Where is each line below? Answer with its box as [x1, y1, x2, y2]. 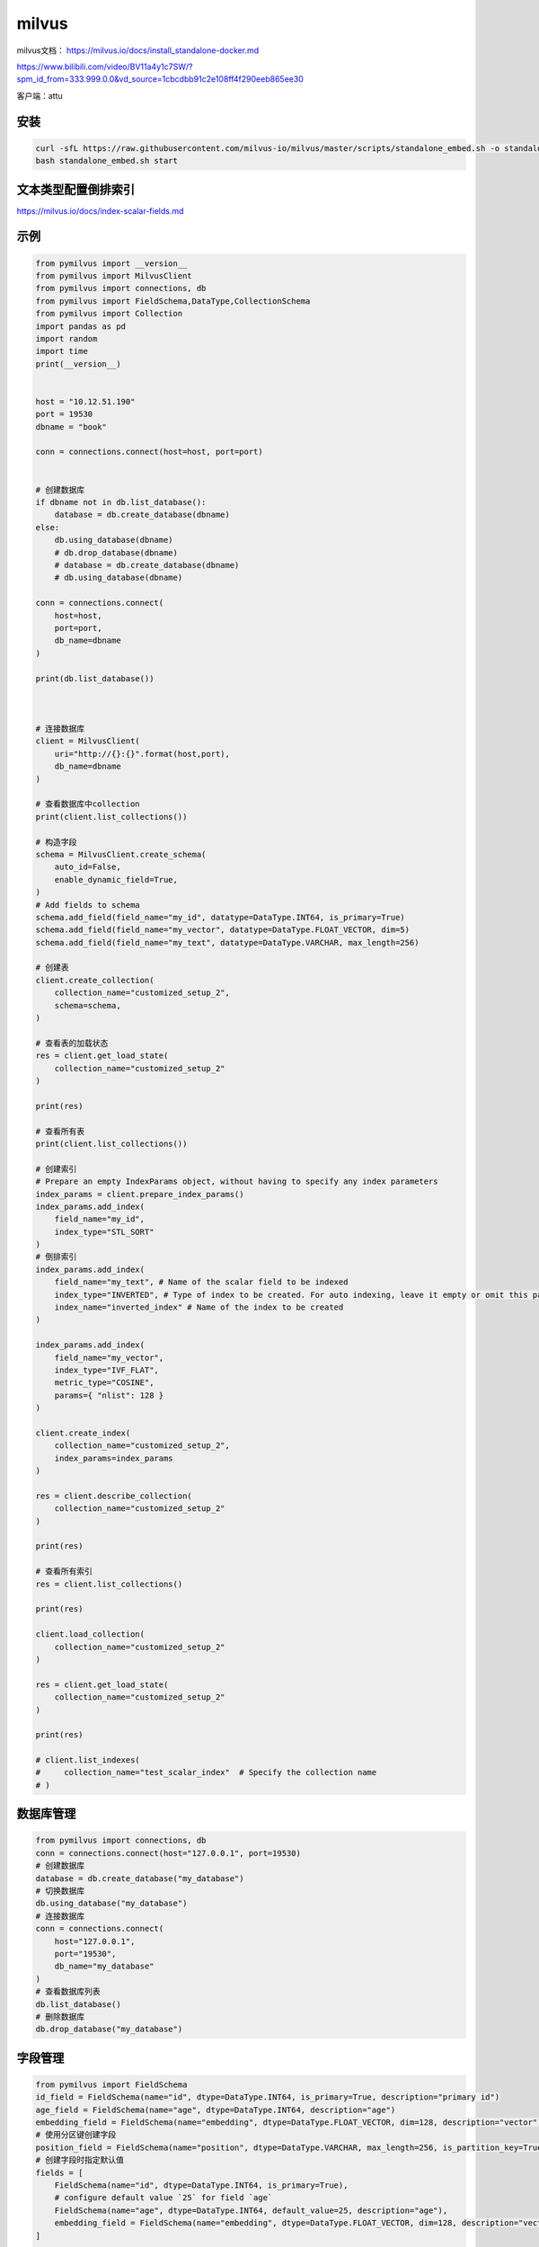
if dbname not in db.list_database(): [35, 497, 207, 508]
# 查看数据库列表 [35, 1986, 101, 1997]
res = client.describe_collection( [35, 1490, 192, 1501]
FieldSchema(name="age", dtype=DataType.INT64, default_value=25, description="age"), [54, 2205, 448, 2216]
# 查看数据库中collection [35, 799, 140, 809]
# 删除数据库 [35, 2012, 85, 2021]
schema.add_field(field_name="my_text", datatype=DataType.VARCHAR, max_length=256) [35, 937, 420, 947]
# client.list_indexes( [35, 1755, 141, 1765]
